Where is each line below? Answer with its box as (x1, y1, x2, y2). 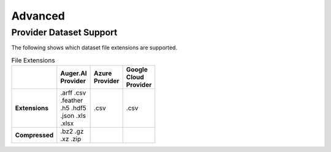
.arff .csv (60, 89, 86, 97)
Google (126, 65, 148, 74)
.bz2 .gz (60, 127, 84, 136)
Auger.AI (60, 69, 87, 78)
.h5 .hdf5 (60, 104, 87, 112)
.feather (60, 96, 83, 105)
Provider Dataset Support (11, 27, 118, 38)
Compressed (15, 131, 54, 140)
